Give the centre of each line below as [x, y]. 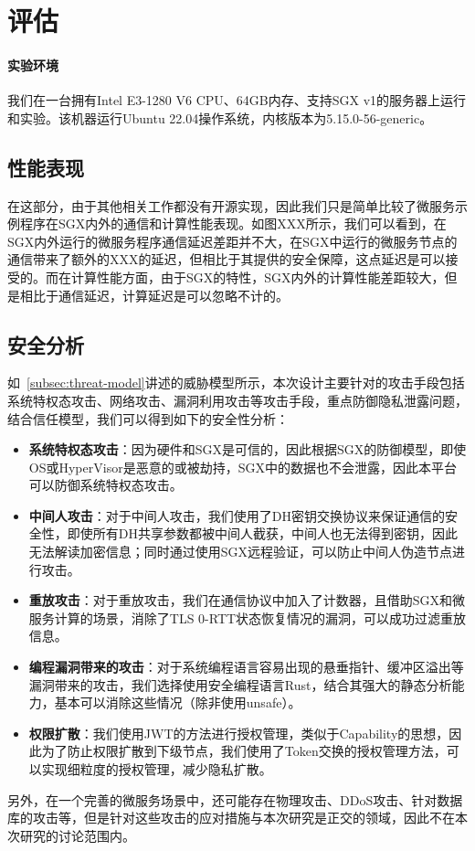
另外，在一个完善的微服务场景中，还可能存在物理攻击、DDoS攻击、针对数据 [235, 799]
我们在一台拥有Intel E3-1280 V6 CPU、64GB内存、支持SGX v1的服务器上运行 [237, 100]
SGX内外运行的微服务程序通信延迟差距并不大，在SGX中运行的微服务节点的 [232, 241]
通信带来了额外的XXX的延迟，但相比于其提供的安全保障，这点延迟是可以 [227, 259]
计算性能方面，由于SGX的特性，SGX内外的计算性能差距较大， [258, 277]
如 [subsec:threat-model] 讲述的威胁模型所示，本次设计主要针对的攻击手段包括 [236, 383]
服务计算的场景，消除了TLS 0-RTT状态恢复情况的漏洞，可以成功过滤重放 [248, 617]
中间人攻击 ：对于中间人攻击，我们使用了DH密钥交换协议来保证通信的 [237, 515]
